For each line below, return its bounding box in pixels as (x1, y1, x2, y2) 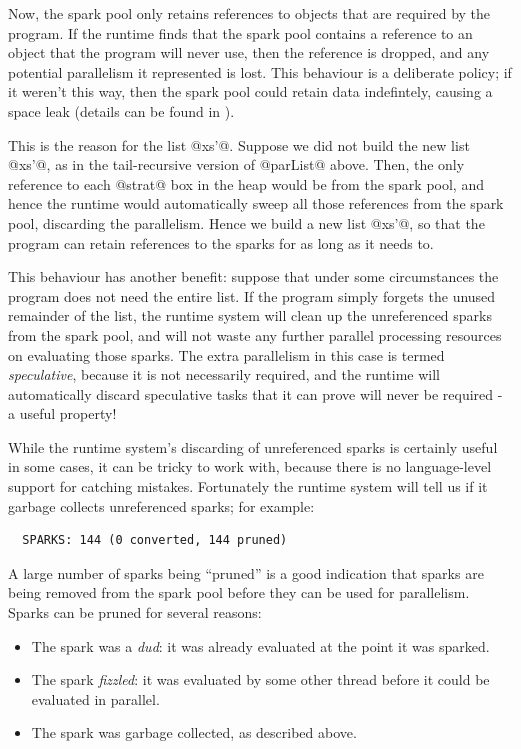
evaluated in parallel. (31, 688, 160, 709)
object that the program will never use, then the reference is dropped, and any (8, 42, 490, 63)
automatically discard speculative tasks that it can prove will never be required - (8, 383, 503, 404)
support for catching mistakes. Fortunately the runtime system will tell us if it (8, 476, 488, 497)
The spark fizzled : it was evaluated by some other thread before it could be (31, 669, 490, 690)
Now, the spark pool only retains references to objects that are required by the (8, 3, 491, 23)
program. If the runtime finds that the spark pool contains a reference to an (8, 22, 473, 43)
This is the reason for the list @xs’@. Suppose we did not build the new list (8, 134, 470, 155)
